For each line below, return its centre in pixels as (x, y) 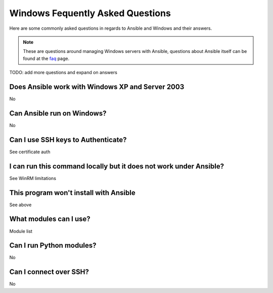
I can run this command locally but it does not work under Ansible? (117, 166)
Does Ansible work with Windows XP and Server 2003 (97, 86)
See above (20, 205)
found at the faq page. (46, 58)
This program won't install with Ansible (73, 192)
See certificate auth (30, 152)
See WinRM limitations (33, 178)
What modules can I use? (50, 219)
